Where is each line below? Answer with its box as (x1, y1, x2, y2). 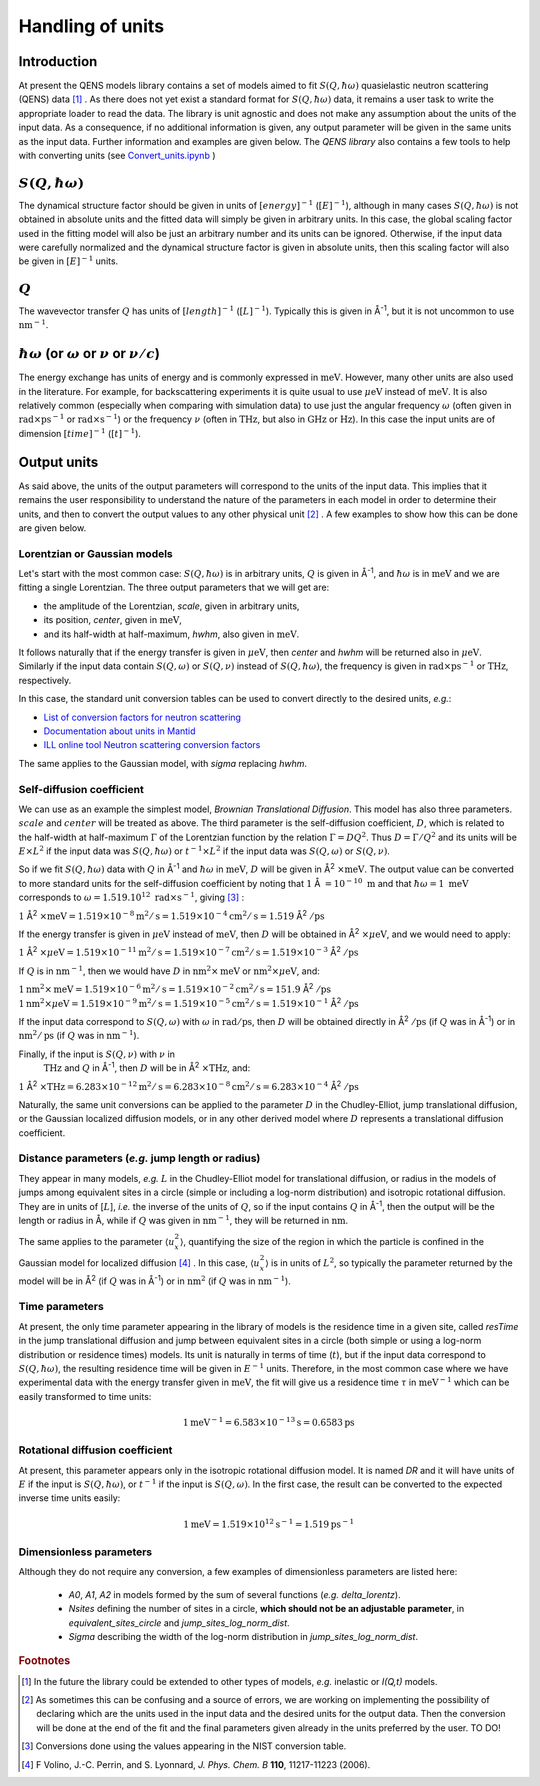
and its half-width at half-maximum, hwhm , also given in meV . (43, 628, 300, 640)
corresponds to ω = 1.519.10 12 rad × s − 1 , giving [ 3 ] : (18, 890, 245, 904)
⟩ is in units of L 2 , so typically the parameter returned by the (265, 1256, 514, 1269)
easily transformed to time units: (18, 1390, 152, 1402)
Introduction (18, 53, 98, 70)
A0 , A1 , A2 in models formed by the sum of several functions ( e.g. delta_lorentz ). (68, 1588, 401, 1600)
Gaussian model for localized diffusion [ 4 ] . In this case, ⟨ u (18, 1256, 260, 1269)
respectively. (18, 674, 72, 686)
